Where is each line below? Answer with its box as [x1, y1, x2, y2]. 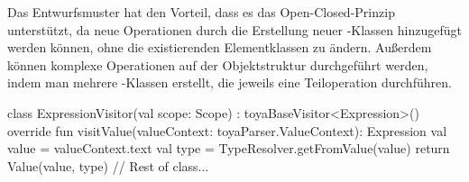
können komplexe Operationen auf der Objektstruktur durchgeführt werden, [7, 55, 428, 74]
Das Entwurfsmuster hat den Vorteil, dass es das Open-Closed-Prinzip [7, 3, 395, 21]
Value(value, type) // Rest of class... [7, 156, 209, 175]
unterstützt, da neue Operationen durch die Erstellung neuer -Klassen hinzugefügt [7, 20, 462, 39]
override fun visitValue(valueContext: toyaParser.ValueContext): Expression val [7, 121, 447, 140]
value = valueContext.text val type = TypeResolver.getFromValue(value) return [7, 139, 450, 158]
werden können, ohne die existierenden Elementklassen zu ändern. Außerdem [7, 38, 432, 57]
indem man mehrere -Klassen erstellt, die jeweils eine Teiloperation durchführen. [7, 73, 452, 92]
